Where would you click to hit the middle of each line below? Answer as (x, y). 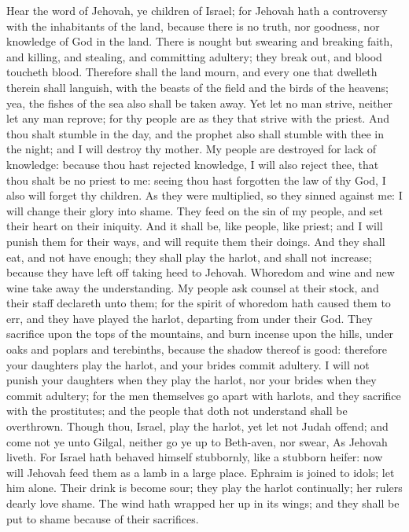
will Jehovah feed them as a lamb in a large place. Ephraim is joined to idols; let (201, 472)
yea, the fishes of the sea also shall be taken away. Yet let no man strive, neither (199, 103)
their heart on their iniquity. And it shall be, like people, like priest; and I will (195, 226)
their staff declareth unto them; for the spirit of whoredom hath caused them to (199, 303)
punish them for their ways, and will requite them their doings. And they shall (196, 241)
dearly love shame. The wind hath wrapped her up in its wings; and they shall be (203, 503)
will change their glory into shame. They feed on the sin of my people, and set (195, 210)
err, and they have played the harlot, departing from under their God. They (190, 318)
